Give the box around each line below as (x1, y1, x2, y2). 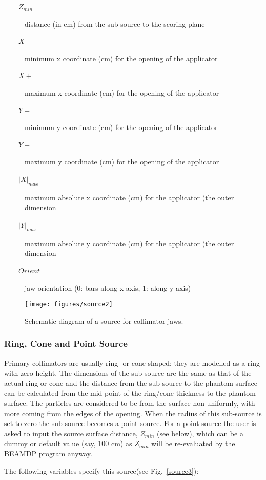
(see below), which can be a (157, 428, 243, 438)
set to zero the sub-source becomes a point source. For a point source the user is (4, 418, 256, 429)
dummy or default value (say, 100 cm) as (4, 438, 132, 449)
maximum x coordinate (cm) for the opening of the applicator (25, 87, 219, 98)
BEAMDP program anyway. (4, 448, 92, 458)
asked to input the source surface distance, (4, 428, 138, 438)
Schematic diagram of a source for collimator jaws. (25, 315, 183, 326)
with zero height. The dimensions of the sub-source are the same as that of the (4, 367, 252, 378)
